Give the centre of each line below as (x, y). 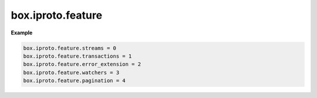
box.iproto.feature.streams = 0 (70, 48)
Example (22, 33)
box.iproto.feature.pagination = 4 (74, 81)
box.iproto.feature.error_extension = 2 (82, 64)
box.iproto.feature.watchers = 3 (71, 72)
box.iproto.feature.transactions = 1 (77, 56)
